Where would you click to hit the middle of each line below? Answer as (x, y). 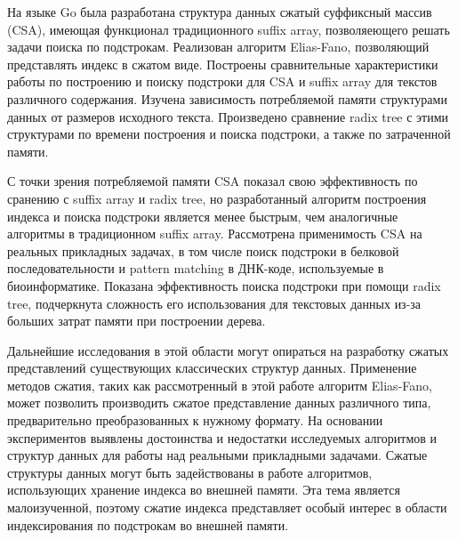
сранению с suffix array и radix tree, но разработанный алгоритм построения (217, 198)
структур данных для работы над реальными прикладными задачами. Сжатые (217, 455)
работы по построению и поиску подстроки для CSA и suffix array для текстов (222, 81)
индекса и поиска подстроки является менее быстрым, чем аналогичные (203, 216)
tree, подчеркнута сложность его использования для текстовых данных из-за (214, 303)
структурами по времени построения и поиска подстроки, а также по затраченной (229, 134)
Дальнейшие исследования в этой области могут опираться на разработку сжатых (228, 350)
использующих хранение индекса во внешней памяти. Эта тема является (204, 490)
